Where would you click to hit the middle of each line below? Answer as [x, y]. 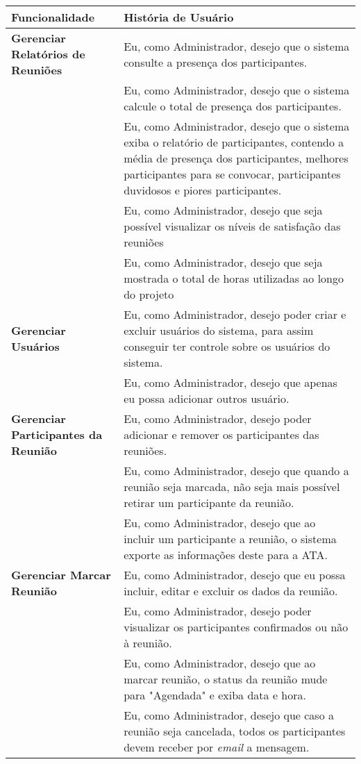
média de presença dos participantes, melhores [236, 158]
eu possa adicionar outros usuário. [207, 398]
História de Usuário [179, 17]
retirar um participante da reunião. [209, 503]
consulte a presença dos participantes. [216, 62]
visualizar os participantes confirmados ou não [236, 627]
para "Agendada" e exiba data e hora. [215, 695]
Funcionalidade [53, 17]
